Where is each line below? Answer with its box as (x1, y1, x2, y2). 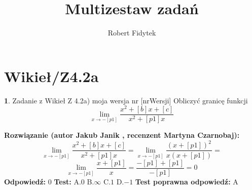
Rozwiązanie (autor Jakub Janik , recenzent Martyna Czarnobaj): (4, 130, 240, 140)
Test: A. (54, 176, 81, 186)
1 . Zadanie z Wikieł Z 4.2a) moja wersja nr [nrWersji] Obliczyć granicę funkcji (4, 95, 248, 105)
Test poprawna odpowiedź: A (135, 176, 238, 186)
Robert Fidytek (107, 27, 156, 38)
